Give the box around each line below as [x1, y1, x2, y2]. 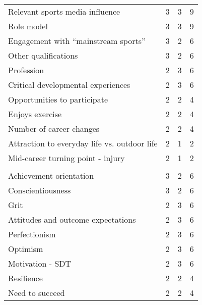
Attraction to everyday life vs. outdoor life [8, 137, 158, 149]
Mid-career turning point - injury [8, 152, 125, 164]
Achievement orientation [8, 170, 94, 181]
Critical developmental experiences [8, 79, 130, 90]
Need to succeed [8, 287, 65, 298]
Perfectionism [8, 228, 56, 240]
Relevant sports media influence [8, 6, 120, 17]
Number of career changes [8, 123, 100, 134]
